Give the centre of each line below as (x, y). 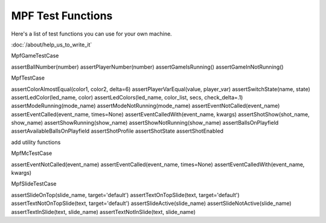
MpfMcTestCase (32, 153)
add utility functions (36, 142)
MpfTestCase (28, 78)
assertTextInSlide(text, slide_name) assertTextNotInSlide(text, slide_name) (104, 212)
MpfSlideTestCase (34, 184)
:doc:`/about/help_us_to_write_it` (52, 45)
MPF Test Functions (62, 16)
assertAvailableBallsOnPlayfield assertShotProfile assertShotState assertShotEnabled (117, 131)
